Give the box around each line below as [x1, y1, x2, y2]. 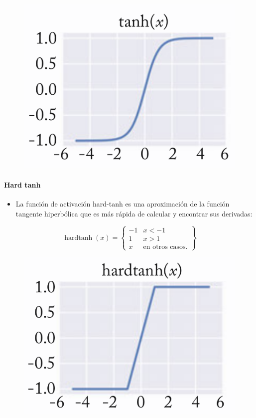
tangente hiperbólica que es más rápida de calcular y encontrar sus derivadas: [15, 208, 253, 218]
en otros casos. [143, 243, 188, 250]
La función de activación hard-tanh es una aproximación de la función [15, 199, 230, 209]
